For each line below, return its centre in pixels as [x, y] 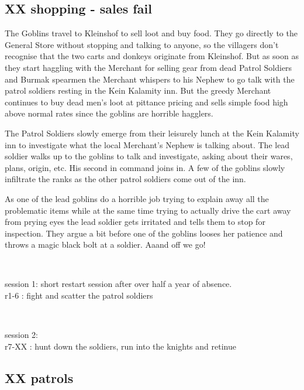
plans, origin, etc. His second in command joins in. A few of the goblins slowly [145, 167]
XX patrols [39, 377]
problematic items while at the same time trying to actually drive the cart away [148, 210]
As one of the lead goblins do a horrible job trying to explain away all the [137, 198]
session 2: [21, 335]
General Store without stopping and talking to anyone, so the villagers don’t [142, 44]
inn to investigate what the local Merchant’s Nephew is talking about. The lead [147, 144]
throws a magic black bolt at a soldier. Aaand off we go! [105, 244]
